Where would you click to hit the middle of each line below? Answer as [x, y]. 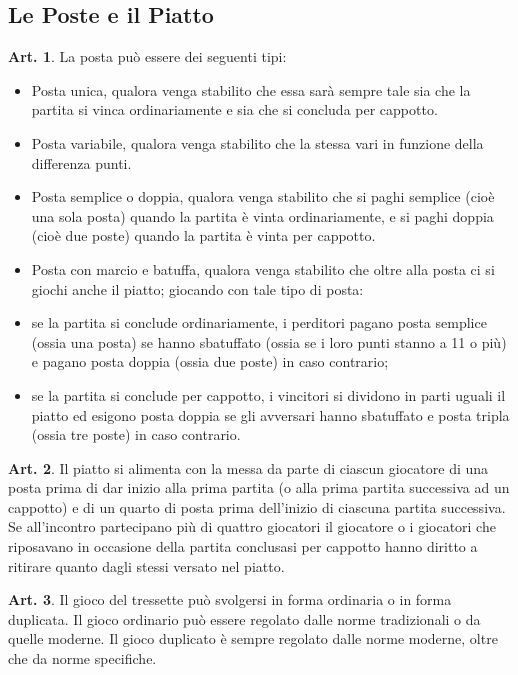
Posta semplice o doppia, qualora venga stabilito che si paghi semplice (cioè [263, 196]
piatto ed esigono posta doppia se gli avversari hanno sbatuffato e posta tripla [270, 414]
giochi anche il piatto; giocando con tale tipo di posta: [197, 288]
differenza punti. [81, 162]
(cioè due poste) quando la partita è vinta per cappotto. [203, 235]
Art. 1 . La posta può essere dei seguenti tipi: [147, 56]
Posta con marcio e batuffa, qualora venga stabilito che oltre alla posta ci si [263, 268]
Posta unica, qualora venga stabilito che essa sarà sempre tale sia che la [251, 89]
